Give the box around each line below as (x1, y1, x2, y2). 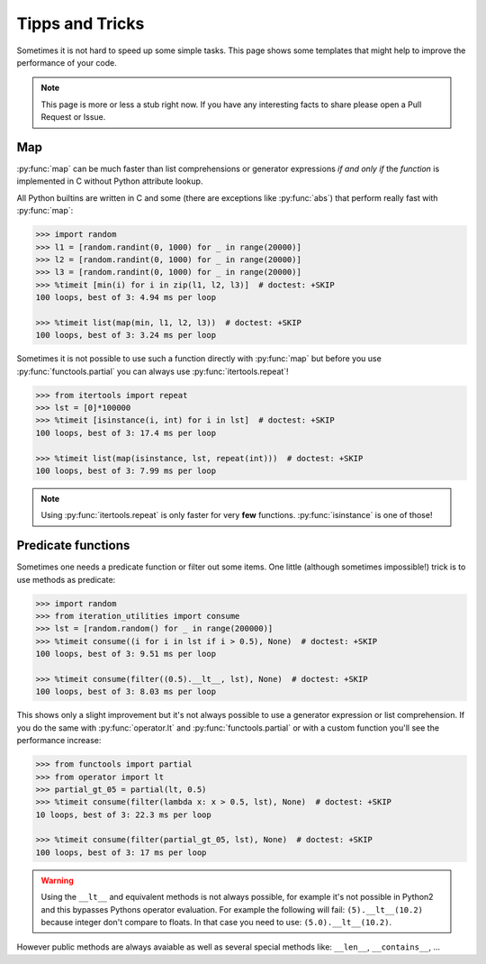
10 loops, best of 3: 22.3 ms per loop (35, 809, 211, 820)
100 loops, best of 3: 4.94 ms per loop (35, 293, 216, 303)
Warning (40, 875, 74, 886)
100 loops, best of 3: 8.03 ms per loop (35, 687, 216, 697)
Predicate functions (16, 538, 130, 553)
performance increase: (16, 735, 102, 746)
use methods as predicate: (16, 574, 116, 585)
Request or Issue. (40, 112, 106, 123)
